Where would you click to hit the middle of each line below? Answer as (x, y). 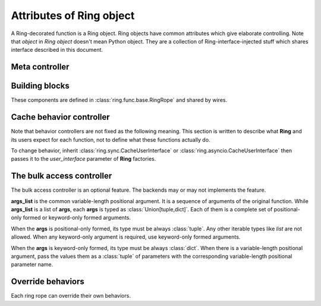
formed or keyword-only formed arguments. (77, 218)
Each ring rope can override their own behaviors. (71, 296)
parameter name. (32, 264)
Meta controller (40, 67)
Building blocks (40, 86)
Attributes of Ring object (73, 15)
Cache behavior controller (60, 117)
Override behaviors (48, 282)
